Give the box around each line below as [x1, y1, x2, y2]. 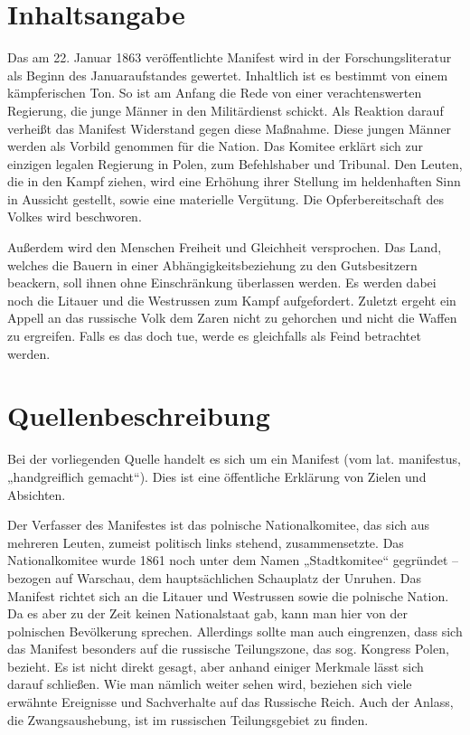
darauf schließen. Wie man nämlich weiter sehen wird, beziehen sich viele [7, 674, 412, 693]
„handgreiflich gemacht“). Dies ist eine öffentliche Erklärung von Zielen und [7, 466, 427, 485]
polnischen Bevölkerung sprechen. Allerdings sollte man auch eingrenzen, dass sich [7, 621, 463, 640]
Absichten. [7, 485, 66, 504]
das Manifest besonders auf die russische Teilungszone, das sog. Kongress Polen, [7, 639, 449, 658]
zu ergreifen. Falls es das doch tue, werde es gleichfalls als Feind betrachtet [7, 326, 421, 345]
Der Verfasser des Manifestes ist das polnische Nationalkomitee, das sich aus [7, 515, 429, 534]
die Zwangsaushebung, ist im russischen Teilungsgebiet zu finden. [7, 710, 369, 729]
